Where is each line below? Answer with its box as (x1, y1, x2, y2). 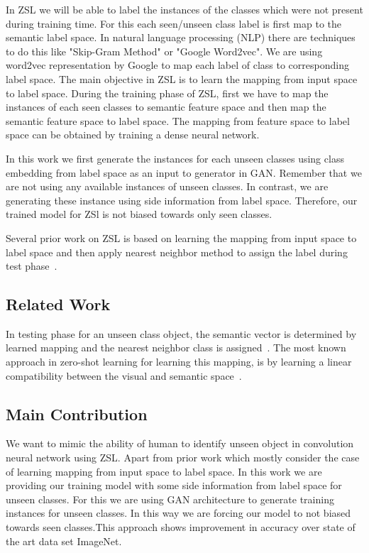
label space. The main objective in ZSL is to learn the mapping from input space (6, 71, 358, 86)
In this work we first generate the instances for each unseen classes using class (6, 150, 344, 165)
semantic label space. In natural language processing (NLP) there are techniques (6, 30, 356, 45)
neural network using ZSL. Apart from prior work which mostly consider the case (6, 450, 360, 465)
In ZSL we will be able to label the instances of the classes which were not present (6, 2, 363, 16)
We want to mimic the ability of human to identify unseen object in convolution (6, 436, 354, 451)
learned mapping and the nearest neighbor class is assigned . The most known (6, 340, 346, 355)
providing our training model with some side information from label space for (6, 478, 342, 493)
